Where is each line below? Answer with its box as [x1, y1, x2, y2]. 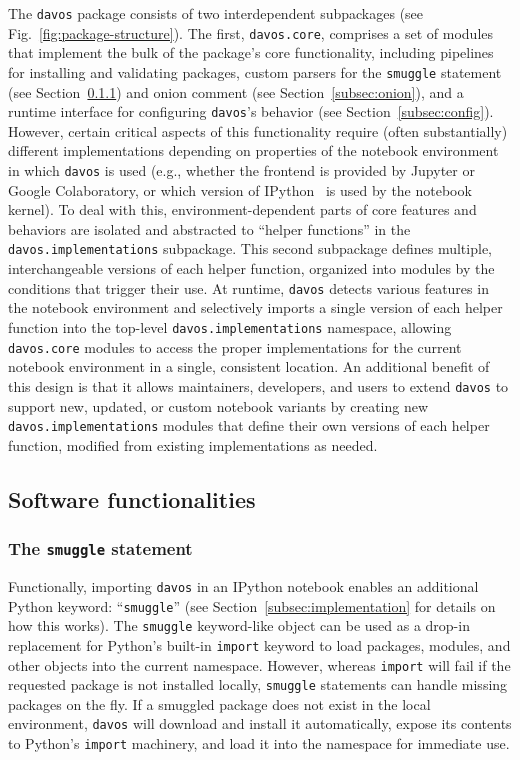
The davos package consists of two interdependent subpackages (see [8, 3, 424, 23]
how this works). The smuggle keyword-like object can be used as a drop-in [8, 615, 470, 636]
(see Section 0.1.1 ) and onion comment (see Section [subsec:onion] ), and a [8, 81, 464, 102]
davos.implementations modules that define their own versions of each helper [8, 415, 490, 436]
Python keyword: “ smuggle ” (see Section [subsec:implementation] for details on [8, 595, 496, 616]
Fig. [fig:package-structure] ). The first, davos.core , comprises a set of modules [8, 22, 494, 43]
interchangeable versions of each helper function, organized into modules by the [8, 258, 495, 279]
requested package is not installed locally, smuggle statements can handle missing [8, 674, 508, 695]
